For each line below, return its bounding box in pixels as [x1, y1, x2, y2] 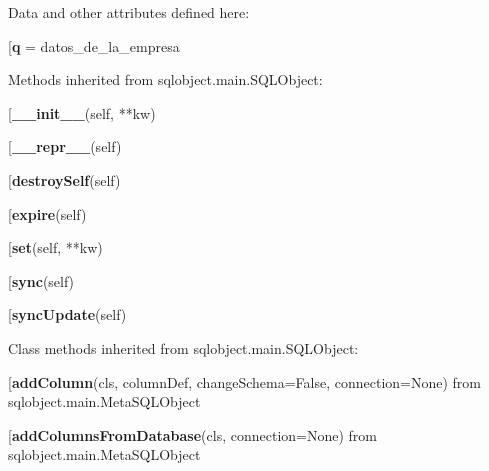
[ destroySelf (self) [8, 169, 121, 190]
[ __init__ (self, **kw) [8, 102, 156, 123]
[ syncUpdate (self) [8, 304, 127, 325]
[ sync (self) [8, 270, 75, 291]
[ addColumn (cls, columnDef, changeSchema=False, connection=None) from [8, 371, 481, 392]
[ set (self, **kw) [8, 237, 103, 258]
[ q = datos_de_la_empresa [8, 35, 180, 56]
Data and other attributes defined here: [8, 2, 250, 22]
